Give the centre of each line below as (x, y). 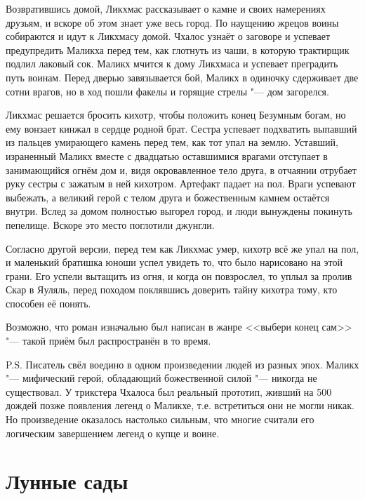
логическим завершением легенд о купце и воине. (113, 433)
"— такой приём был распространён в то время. (108, 341)
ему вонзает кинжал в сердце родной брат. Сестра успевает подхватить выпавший (181, 128)
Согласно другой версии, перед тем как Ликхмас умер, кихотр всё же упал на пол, (182, 248)
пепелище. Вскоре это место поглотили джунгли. (110, 224)
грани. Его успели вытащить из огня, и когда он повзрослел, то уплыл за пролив (179, 275)
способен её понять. (48, 303)
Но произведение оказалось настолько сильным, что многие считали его (160, 419)
